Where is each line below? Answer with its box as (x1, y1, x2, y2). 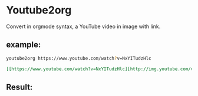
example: (6, 40, 41, 50)
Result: (6, 82, 33, 92)
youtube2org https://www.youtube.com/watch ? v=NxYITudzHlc (6, 55, 151, 61)
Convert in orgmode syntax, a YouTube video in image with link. (6, 23, 161, 30)
